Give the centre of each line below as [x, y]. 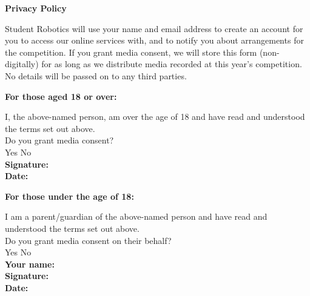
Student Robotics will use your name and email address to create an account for [154, 28]
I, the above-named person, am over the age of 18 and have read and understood [155, 117]
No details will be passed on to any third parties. [96, 75]
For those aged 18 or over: [61, 96]
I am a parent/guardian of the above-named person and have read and [136, 216]
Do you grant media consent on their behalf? [88, 240]
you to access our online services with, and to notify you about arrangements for [154, 40]
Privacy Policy [36, 8]
